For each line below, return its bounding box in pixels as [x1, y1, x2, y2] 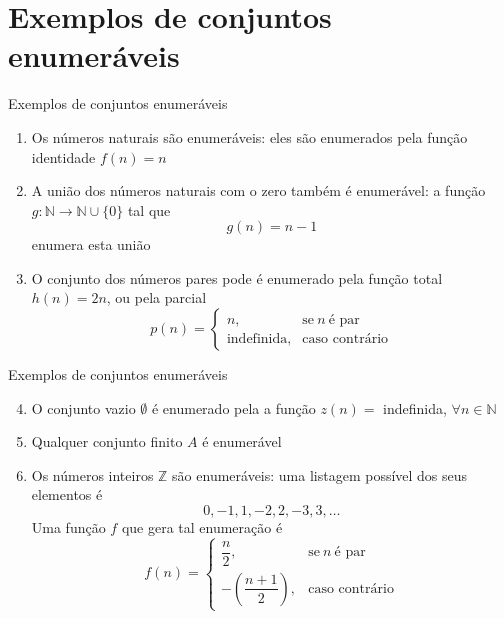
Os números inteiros [31, 464, 154, 485]
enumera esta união [31, 234, 151, 255]
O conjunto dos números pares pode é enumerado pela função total [31, 267, 443, 288]
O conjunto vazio [31, 397, 136, 418]
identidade [31, 146, 96, 167]
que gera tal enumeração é [121, 517, 283, 538]
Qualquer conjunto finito [31, 431, 183, 452]
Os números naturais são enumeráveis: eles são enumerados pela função [31, 126, 468, 147]
